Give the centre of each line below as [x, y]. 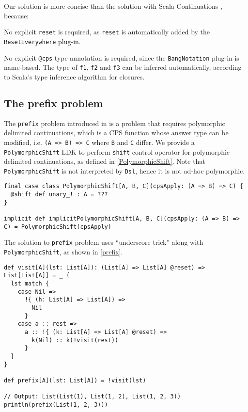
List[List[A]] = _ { [37, 276]
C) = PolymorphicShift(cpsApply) [58, 227]
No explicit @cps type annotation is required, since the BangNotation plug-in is [122, 57]
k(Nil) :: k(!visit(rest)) [75, 340]
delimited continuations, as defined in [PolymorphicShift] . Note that [105, 161]
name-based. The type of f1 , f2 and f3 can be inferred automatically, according [123, 67]
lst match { [30, 283]
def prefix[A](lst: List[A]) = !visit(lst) [75, 380]
